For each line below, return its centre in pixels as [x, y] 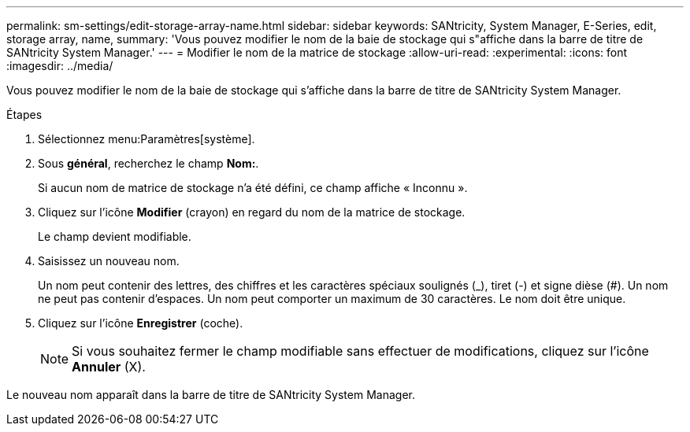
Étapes [24, 114]
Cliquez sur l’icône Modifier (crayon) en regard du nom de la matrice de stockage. [252, 212]
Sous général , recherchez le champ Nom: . [148, 163]
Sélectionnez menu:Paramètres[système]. [147, 139]
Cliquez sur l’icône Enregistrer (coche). [141, 323]
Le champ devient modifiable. [115, 236]
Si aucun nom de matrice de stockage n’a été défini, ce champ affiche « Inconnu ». [253, 188]
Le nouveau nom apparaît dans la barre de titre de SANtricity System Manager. [211, 395]
